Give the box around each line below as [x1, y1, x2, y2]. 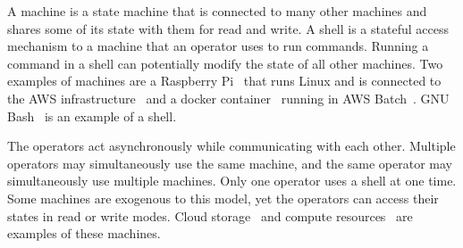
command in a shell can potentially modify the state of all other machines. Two [7, 54, 443, 72]
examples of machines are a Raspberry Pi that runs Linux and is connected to [7, 71, 442, 90]
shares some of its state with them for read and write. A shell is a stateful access [7, 19, 449, 37]
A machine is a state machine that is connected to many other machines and [7, 2, 427, 20]
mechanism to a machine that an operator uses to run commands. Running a [7, 37, 429, 55]
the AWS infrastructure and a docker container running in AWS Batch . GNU [7, 88, 450, 107]
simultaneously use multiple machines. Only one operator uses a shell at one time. [7, 171, 457, 190]
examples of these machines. [7, 224, 161, 243]
